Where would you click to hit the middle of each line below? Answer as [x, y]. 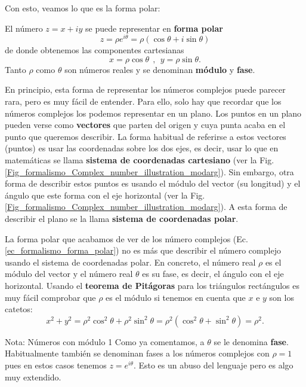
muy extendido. [33, 377]
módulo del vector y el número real [69, 274]
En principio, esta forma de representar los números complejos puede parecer [145, 89]
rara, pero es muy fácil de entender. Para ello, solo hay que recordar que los [143, 101]
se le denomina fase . [251, 341]
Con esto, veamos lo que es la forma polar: [83, 8]
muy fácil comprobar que [50, 297]
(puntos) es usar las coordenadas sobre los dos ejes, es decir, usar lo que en [142, 148]
